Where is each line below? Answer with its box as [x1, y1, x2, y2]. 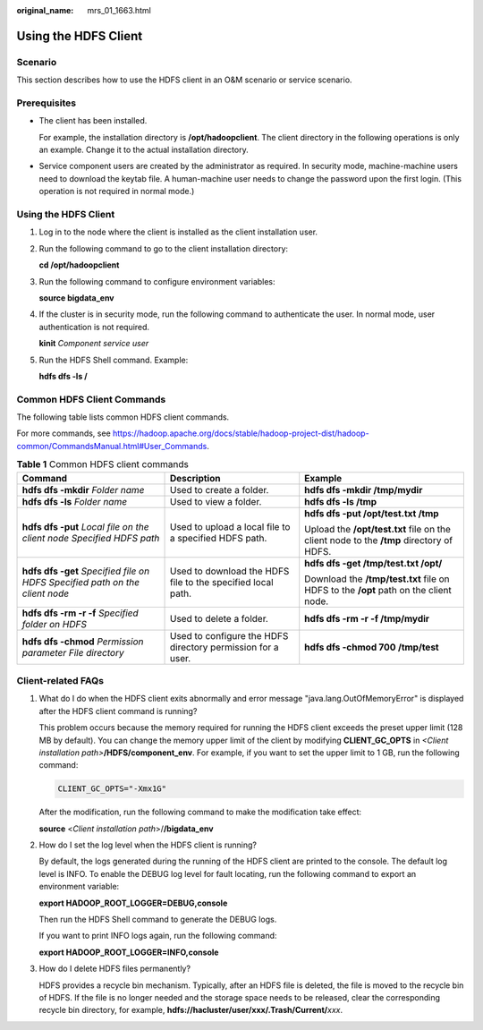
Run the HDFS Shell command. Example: [38, 354, 189, 365]
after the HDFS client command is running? [38, 705, 198, 716]
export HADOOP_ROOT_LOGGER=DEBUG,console [38, 898, 228, 908]
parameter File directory [21, 646, 124, 659]
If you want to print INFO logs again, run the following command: [38, 931, 277, 941]
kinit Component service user [38, 338, 149, 349]
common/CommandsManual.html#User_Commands [16, 440, 208, 451]
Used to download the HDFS [170, 565, 290, 577]
